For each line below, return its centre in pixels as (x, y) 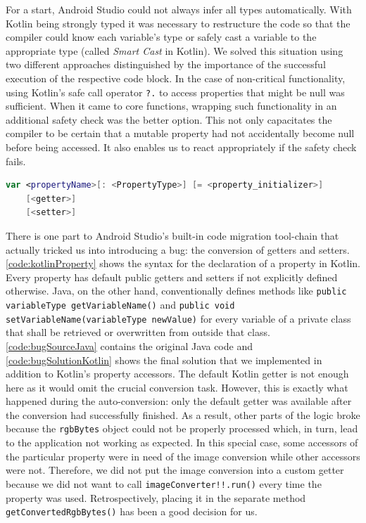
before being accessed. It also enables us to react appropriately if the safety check (181, 147)
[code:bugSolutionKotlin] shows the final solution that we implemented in (164, 360)
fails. (16, 161)
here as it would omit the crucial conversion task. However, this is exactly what (177, 387)
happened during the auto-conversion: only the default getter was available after (179, 401)
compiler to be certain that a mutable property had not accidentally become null (180, 133)
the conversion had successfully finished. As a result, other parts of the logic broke (183, 414)
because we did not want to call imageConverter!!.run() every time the (164, 483)
